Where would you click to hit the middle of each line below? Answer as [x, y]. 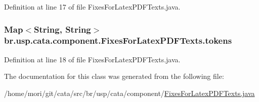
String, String [62, 29]
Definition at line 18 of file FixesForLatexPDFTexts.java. [92, 59]
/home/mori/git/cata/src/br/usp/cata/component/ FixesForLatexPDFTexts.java [129, 93]
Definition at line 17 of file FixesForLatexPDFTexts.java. [92, 7]
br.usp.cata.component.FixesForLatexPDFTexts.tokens [118, 40]
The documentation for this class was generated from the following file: [114, 76]
